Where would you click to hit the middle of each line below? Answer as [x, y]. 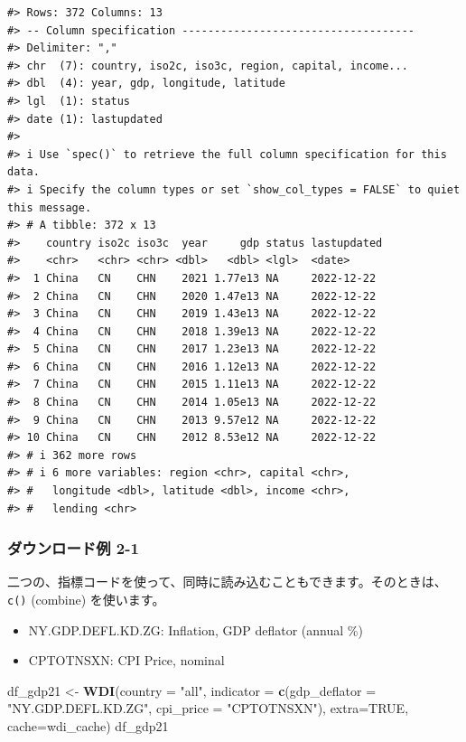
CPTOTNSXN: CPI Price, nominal [126, 660]
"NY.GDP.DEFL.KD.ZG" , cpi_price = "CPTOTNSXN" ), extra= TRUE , [208, 708]
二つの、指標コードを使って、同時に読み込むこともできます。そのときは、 [227, 582]
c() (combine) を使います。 [86, 600]
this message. [50, 207]
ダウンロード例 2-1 [73, 548]
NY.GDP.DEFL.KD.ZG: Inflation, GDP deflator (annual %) [196, 629]
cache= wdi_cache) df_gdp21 [88, 726]
